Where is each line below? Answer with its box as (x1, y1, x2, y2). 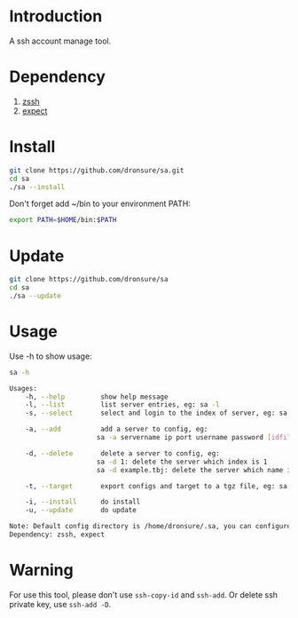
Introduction (9, 6, 103, 27)
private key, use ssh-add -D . (9, 598, 112, 609)
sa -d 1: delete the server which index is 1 (96, 457, 268, 466)
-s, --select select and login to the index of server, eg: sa (25, 408, 288, 418)
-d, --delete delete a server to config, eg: (25, 448, 220, 458)
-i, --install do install (25, 497, 141, 507)
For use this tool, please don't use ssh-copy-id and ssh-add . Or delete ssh (9, 589, 278, 600)
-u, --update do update (25, 506, 137, 515)
